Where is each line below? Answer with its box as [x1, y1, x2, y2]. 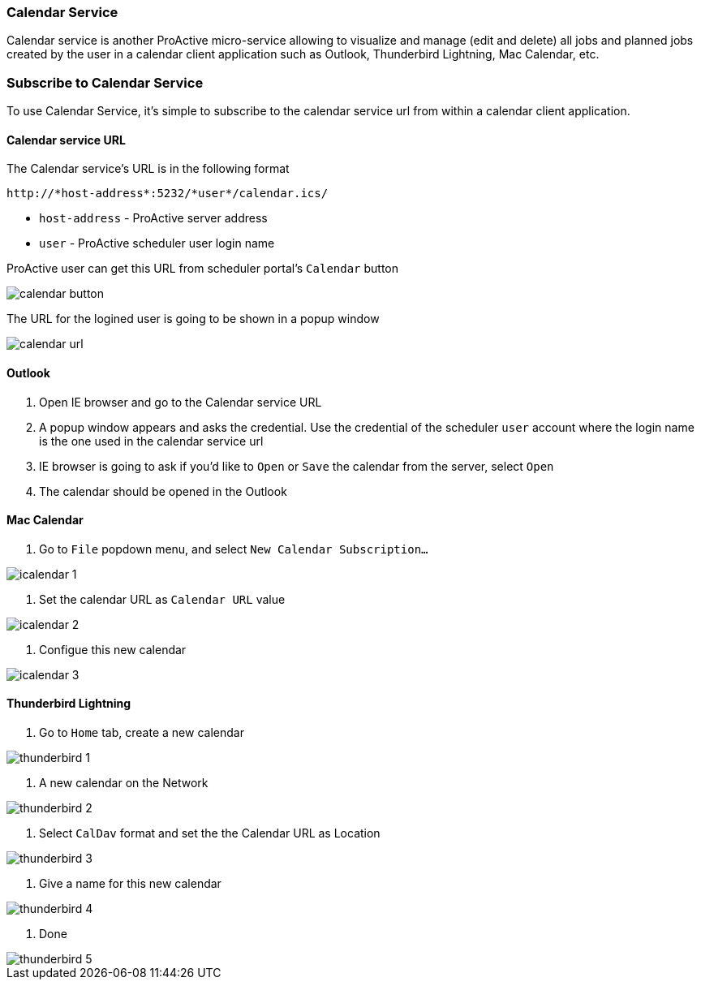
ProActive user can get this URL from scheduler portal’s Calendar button [6, 261, 399, 276]
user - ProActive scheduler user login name [39, 236, 275, 251]
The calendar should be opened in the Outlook [39, 484, 287, 498]
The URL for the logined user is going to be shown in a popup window [6, 312, 380, 326]
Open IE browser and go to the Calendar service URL [39, 394, 322, 409]
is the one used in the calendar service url [39, 433, 264, 448]
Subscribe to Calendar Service [6, 74, 204, 91]
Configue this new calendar [39, 642, 187, 657]
